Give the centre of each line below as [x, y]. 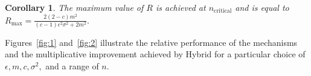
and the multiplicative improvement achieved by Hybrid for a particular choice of [155, 54]
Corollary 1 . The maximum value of [74, 7]
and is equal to [262, 7]
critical [223, 11]
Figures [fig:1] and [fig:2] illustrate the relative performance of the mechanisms [151, 42]
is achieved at [181, 7]
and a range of [72, 66]
